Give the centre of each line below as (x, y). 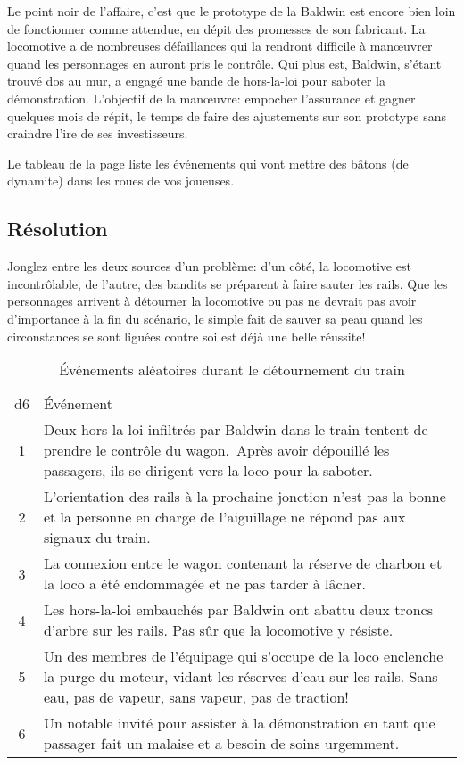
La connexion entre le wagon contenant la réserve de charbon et (243, 563)
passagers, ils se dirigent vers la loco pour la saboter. (208, 471)
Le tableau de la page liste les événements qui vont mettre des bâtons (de (208, 163)
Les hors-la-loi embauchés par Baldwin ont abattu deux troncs (238, 610)
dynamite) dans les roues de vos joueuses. (121, 181)
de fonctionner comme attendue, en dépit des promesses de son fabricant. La (216, 28)
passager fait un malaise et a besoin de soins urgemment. (221, 744)
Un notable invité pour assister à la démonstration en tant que (239, 723)
